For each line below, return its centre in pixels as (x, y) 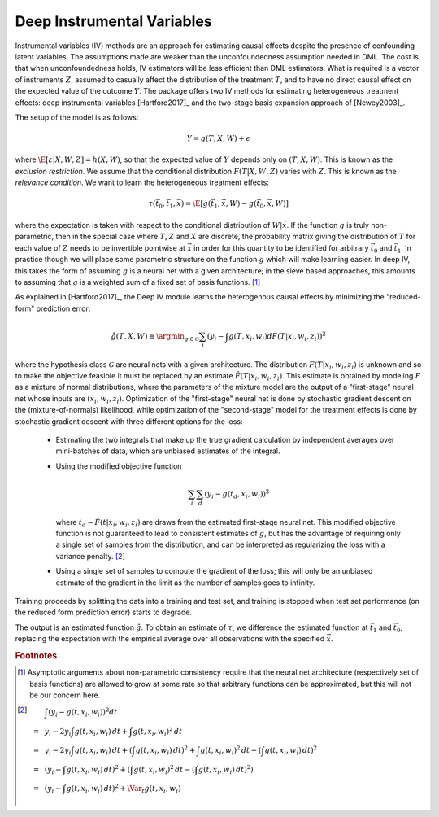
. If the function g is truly (328, 225)
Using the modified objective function (119, 466)
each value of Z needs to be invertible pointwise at (100, 247)
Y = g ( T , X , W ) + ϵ (219, 139)
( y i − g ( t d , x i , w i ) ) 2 (237, 494)
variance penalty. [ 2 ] (90, 556)
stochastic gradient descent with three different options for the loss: (129, 421)
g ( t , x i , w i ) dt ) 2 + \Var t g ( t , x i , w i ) (124, 789)
